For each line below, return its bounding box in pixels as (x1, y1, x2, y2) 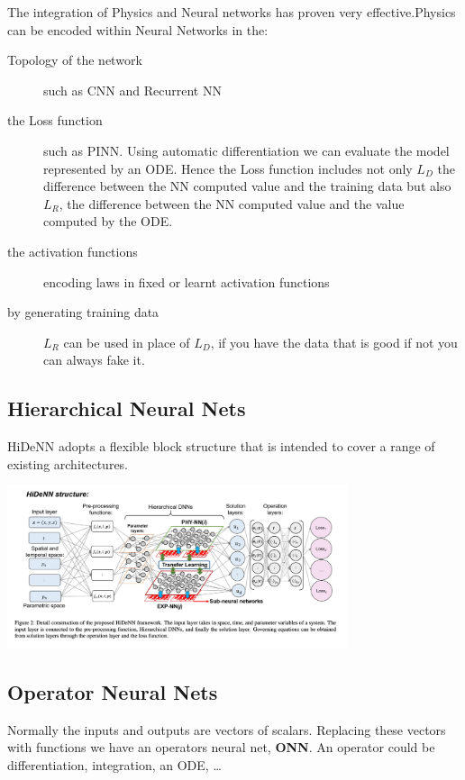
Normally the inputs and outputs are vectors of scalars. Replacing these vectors (7, 720, 446, 739)
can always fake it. (43, 350, 145, 369)
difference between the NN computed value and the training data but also (43, 177, 451, 195)
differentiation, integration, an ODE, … (7, 755, 222, 774)
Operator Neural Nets (7, 677, 218, 705)
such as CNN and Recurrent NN (43, 80, 222, 99)
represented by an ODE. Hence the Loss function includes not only (43, 159, 413, 177)
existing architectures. (7, 454, 129, 473)
